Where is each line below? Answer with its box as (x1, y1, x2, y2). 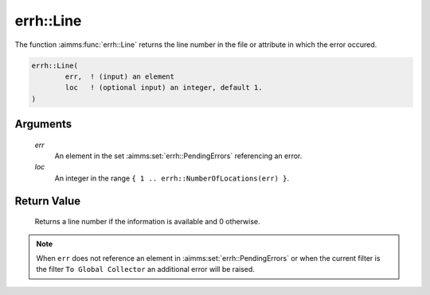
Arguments (14, 118, 72, 131)
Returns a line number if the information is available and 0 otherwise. (34, 217, 260, 227)
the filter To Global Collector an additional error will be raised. (36, 265, 255, 274)
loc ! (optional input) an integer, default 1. (64, 83, 263, 92)
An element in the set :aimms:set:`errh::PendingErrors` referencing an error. (54, 151, 303, 161)
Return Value (14, 194, 81, 208)
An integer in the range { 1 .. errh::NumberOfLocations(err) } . (54, 173, 290, 183)
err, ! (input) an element (64, 72, 175, 81)
